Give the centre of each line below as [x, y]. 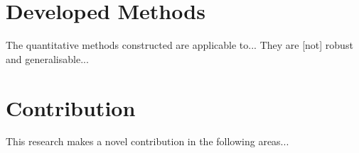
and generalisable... [47, 58]
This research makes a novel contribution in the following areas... [148, 141]
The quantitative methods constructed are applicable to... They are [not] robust [179, 45]
